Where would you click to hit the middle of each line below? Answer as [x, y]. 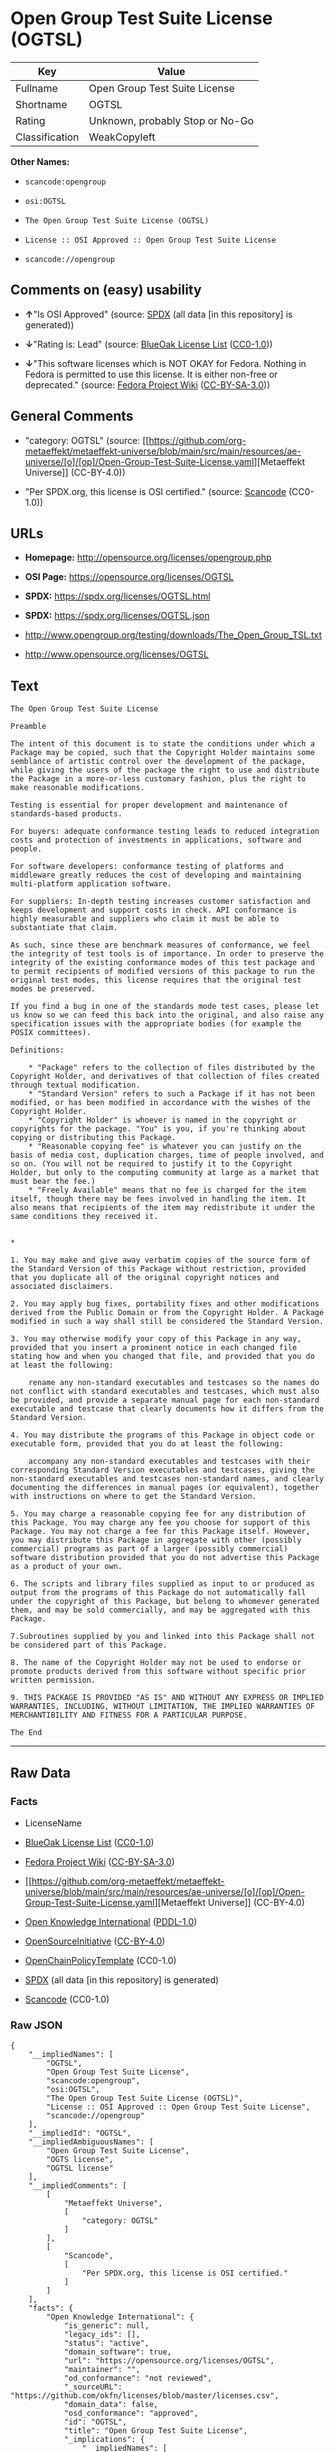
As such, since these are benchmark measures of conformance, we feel [160, 945]
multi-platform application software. [91, 884]
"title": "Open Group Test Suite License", [155, 2431]
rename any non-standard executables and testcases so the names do [174, 1383]
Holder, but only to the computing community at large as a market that [165, 1173]
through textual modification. [75, 1085]
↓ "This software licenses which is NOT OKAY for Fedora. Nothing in [165, 363]
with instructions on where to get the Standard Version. [133, 1497]
